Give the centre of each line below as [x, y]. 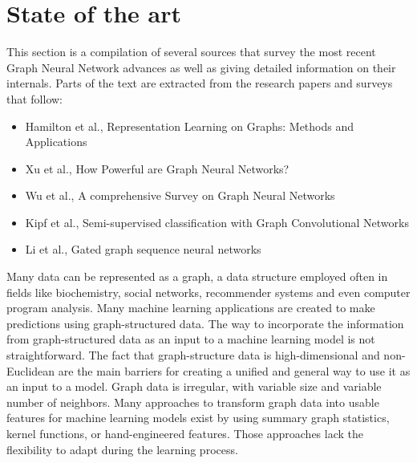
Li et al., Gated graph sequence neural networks [143, 249]
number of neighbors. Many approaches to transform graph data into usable [193, 402]
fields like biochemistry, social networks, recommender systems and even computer [208, 292]
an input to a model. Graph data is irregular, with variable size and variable [194, 386]
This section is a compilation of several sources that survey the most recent [191, 52]
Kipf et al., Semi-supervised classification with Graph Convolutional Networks [217, 222]
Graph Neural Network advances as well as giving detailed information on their [201, 67]
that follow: [35, 98]
